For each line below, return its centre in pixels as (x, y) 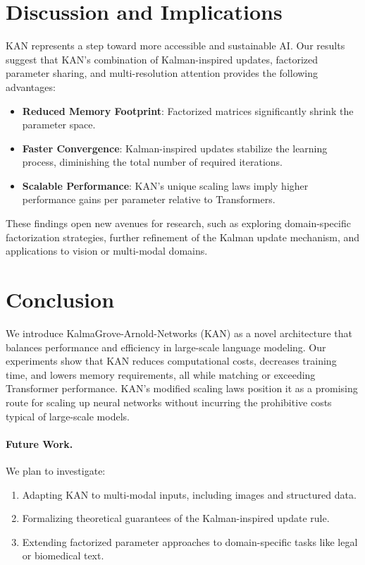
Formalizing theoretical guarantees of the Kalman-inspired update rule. (176, 518)
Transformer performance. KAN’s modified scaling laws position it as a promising (182, 388)
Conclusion (60, 299)
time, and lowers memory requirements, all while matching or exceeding (161, 374)
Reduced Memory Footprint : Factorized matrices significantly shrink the (188, 110)
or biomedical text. (63, 555)
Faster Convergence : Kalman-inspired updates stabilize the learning (175, 148)
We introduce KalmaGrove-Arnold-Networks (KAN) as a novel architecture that (179, 333)
